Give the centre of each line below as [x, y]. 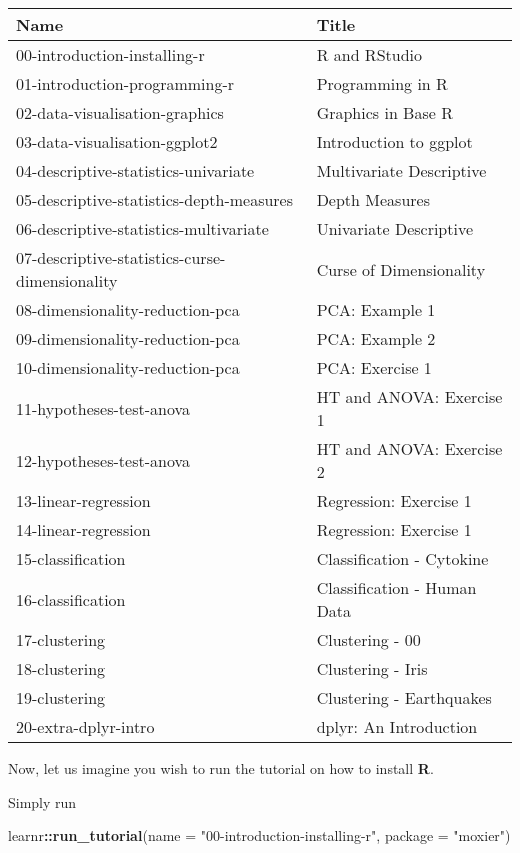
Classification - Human [396, 587]
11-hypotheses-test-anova [103, 408]
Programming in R [382, 83]
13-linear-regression [83, 500]
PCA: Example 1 [376, 309]
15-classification [71, 558]
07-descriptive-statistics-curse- [121, 257]
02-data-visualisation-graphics [120, 112]
